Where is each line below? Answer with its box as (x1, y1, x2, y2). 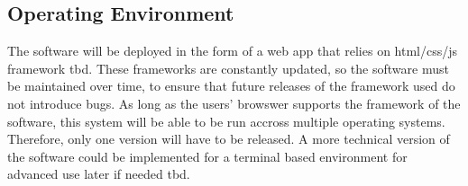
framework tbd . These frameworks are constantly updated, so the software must (7, 58, 449, 77)
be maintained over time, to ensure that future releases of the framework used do (7, 76, 455, 95)
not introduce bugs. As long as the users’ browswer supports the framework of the (7, 93, 461, 112)
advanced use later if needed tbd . (7, 164, 190, 183)
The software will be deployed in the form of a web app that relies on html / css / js (7, 41, 458, 60)
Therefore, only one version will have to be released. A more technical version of (7, 129, 450, 148)
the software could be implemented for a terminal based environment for (7, 146, 408, 165)
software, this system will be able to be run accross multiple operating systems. (7, 111, 445, 130)
